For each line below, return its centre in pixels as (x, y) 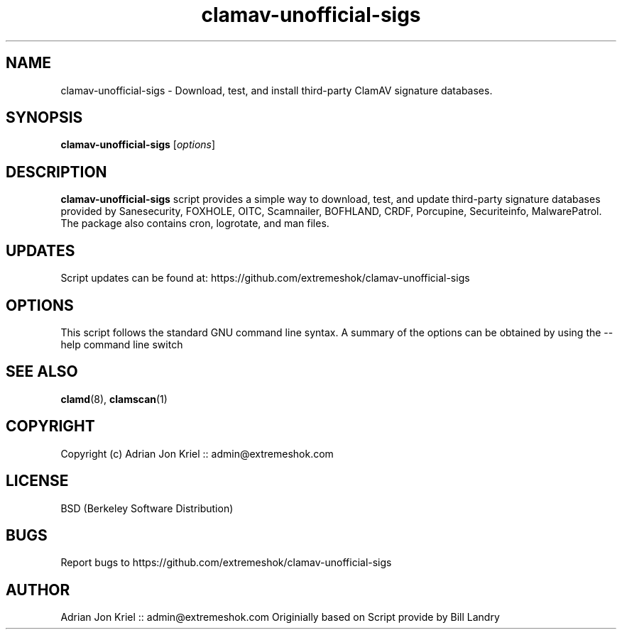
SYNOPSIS (44, 118)
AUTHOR (38, 590)
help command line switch (122, 344)
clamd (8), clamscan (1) (114, 399)
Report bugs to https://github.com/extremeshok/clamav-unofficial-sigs (226, 563)
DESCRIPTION (56, 172)
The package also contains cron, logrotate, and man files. (195, 223)
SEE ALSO (42, 372)
